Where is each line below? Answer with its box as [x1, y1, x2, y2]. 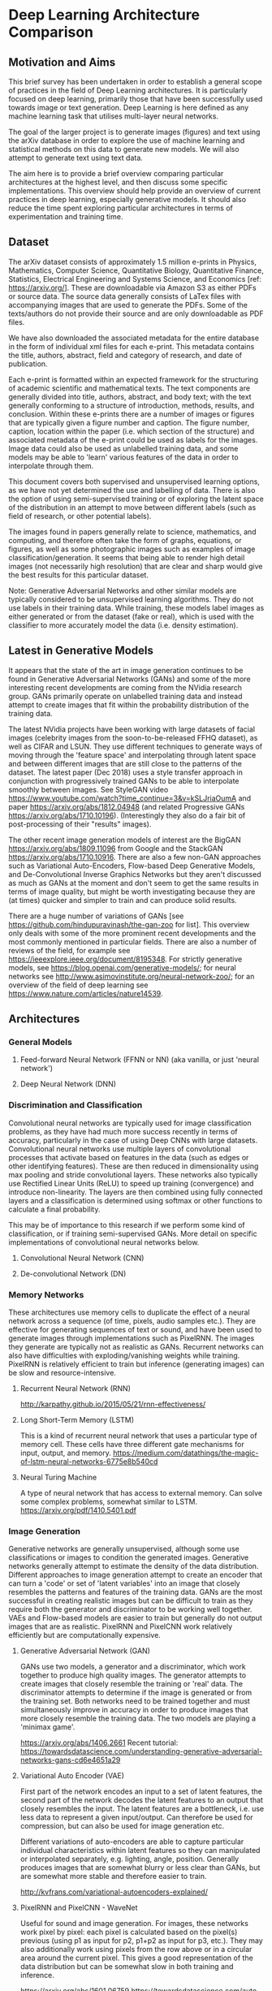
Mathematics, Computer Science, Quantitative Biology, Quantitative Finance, [8, 266, 264, 275]
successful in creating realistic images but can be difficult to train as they [8, 1596, 253, 1605]
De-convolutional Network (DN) [19, 1268, 127, 1278]
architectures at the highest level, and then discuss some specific [8, 177, 228, 187]
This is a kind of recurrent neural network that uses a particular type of [19, 1431, 257, 1440]
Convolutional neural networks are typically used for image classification [8, 1118, 252, 1128]
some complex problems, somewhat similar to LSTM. [19, 1496, 198, 1506]
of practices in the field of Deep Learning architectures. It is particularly [8, 85, 248, 95]
